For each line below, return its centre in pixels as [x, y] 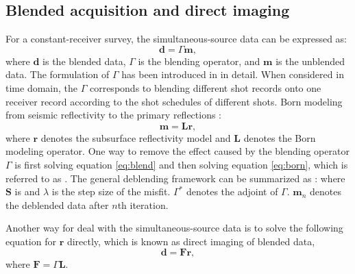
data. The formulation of [58, 74]
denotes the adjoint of [232, 191]
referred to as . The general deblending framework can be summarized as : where [175, 178]
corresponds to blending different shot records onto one [205, 87]
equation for [31, 241]
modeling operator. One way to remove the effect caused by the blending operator [177, 151]
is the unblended [310, 61]
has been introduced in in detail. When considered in [233, 74]
